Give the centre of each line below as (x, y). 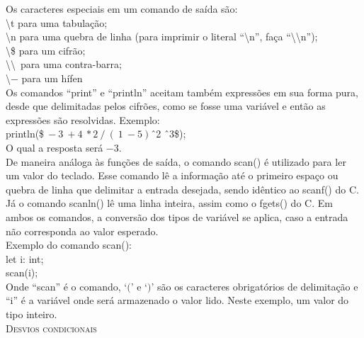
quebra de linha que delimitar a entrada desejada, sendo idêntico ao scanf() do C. (182, 189)
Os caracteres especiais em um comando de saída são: (122, 9)
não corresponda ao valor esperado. (82, 231)
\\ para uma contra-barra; (64, 64)
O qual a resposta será (55, 147)
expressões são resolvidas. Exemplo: (83, 119)
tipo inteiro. (32, 314)
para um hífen (52, 78)
